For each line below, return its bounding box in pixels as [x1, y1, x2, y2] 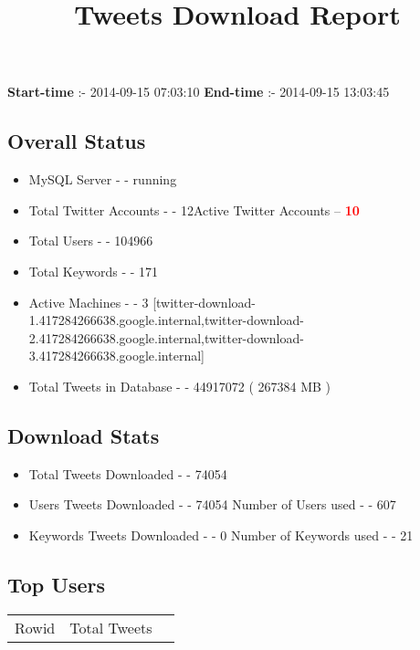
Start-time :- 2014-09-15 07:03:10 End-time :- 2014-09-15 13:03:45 [7, 82, 390, 101]
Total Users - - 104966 [28, 231, 153, 250]
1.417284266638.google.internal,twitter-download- [28, 310, 304, 330]
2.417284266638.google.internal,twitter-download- [28, 328, 304, 347]
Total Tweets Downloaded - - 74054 [28, 464, 227, 483]
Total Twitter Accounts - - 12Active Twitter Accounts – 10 [28, 200, 360, 219]
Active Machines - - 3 [28, 292, 149, 311]
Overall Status [7, 127, 146, 155]
